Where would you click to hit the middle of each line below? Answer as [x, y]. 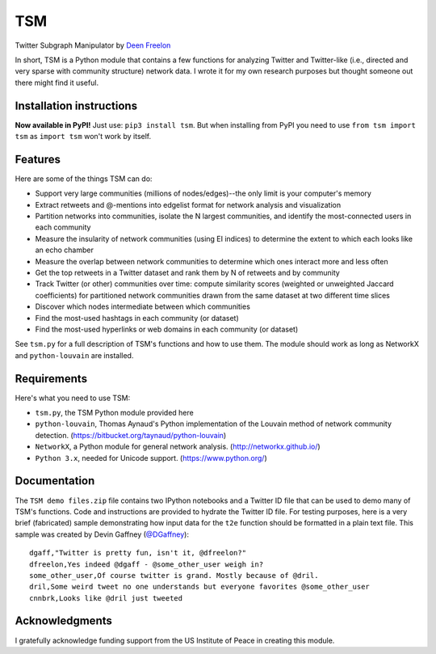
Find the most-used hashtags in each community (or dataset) [137, 318]
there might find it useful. [57, 82]
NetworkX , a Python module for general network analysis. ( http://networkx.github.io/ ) [178, 447]
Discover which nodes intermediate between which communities [143, 306]
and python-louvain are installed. [74, 355]
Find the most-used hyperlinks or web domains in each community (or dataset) [167, 329]
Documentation [55, 481]
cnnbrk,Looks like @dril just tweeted [106, 598]
